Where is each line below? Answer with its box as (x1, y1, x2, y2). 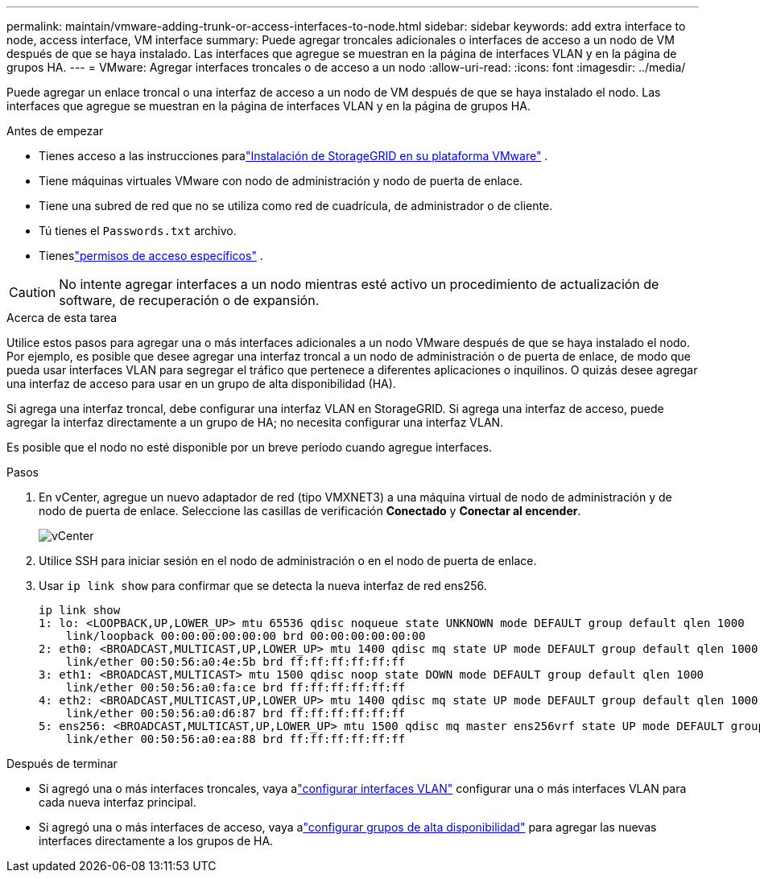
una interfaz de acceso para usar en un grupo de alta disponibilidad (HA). (6, 377, 396, 390)
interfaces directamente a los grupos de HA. (39, 834, 274, 848)
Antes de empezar (6, 124, 104, 138)
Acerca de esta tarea (6, 311, 118, 324)
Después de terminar (6, 757, 118, 770)
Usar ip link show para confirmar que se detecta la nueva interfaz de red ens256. (39, 579, 487, 592)
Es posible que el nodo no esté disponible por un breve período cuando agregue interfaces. (6, 440, 493, 454)
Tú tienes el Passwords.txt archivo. (39, 224, 237, 237)
